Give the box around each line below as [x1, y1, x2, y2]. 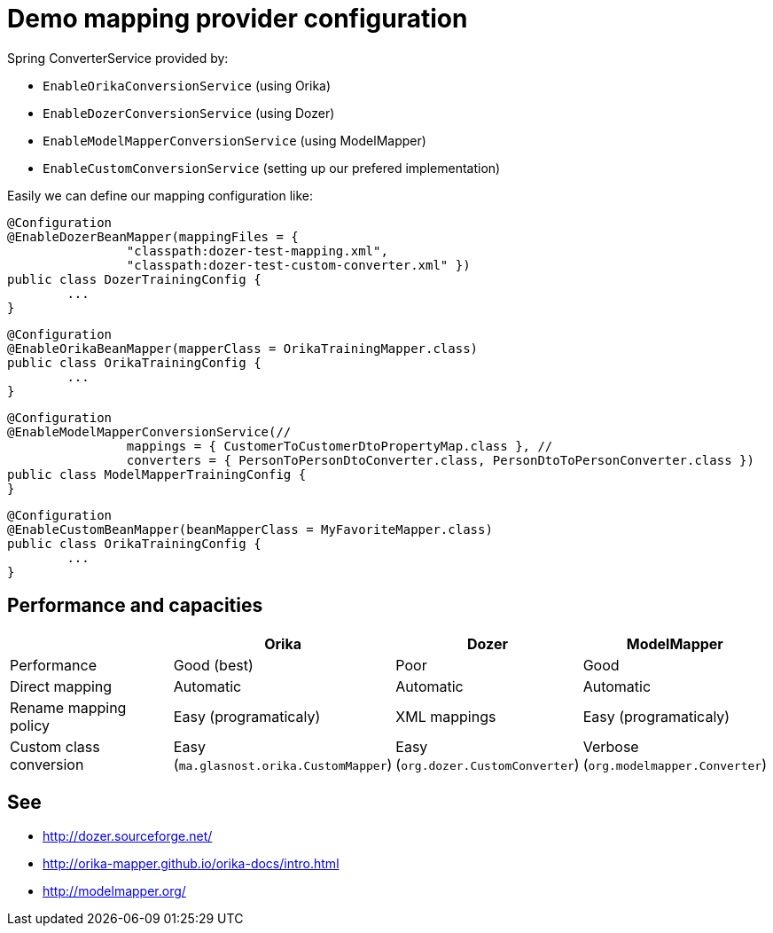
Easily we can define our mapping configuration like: [7, 187, 313, 203]
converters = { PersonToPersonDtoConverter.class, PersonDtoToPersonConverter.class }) [126, 452, 754, 467]
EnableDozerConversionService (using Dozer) [43, 105, 335, 121]
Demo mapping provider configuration [7, 4, 468, 34]
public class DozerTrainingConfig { [7, 271, 262, 286]
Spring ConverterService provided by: [7, 50, 229, 66]
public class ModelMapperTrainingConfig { [7, 466, 307, 482]
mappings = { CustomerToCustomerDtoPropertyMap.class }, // [126, 438, 553, 453]
